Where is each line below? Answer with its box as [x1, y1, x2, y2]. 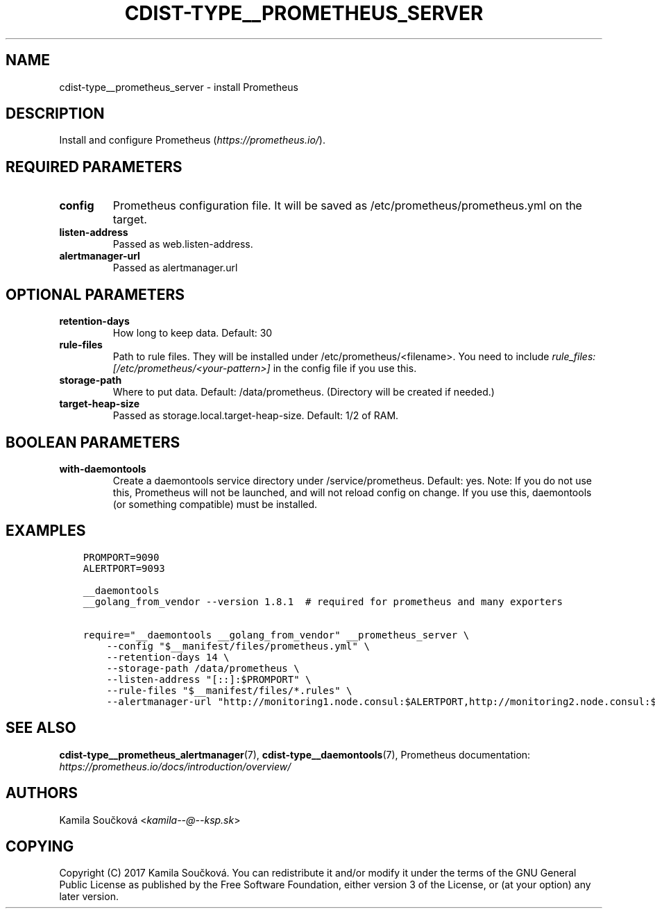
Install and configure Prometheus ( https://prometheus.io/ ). [59, 134, 325, 146]
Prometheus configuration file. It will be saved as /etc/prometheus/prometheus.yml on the [112, 198, 582, 213]
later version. [59, 890, 119, 903]
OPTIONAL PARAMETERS [6, 285, 185, 303]
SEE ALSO [6, 719, 76, 737]
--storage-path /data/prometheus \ [106, 662, 300, 674]
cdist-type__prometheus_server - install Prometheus [59, 81, 298, 93]
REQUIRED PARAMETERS [6, 158, 182, 176]
